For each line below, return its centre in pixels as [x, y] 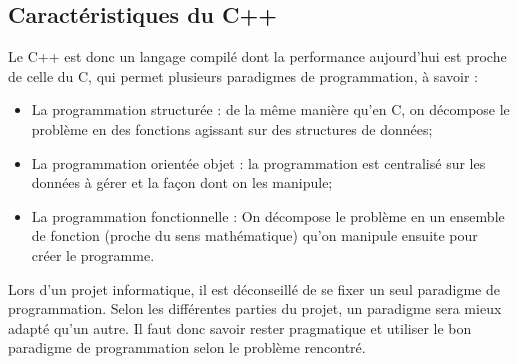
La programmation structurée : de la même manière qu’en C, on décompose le [270, 109]
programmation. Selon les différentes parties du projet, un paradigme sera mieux [255, 308]
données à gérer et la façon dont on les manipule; [182, 182]
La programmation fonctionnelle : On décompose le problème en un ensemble [268, 215]
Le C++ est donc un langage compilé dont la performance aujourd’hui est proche [257, 56]
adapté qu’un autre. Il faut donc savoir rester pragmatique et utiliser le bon [240, 327]
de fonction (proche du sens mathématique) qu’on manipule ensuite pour [254, 235]
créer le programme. [93, 254]
